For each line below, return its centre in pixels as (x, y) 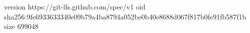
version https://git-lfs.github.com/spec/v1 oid (75, 6)
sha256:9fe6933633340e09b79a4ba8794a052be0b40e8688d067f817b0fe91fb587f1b (125, 16)
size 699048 (21, 26)
